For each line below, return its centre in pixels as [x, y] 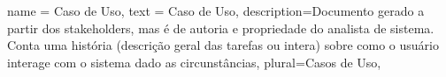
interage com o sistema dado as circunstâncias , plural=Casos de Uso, [194, 62]
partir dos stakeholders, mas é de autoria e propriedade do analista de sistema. [221, 28]
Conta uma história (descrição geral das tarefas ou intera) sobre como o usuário [223, 45]
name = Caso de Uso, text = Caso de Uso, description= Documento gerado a [216, 10]
